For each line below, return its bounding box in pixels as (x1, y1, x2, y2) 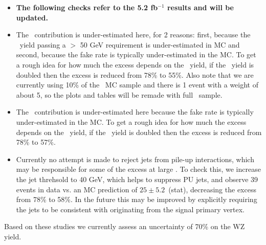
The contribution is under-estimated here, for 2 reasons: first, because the (16, 29, 251, 40)
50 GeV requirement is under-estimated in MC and (80, 39, 240, 50)
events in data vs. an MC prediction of (16, 184, 138, 194)
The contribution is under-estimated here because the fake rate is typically (16, 106, 254, 117)
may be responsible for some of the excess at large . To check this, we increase (16, 164, 261, 174)
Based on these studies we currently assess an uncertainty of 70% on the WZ (4, 221, 245, 232)
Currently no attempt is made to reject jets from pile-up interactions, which (16, 153, 254, 164)
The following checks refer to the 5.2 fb (16, 2, 158, 12)
